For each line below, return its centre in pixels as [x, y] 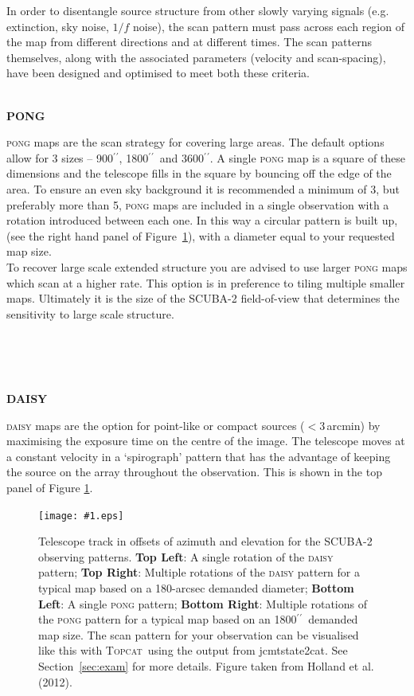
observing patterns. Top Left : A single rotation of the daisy [186, 556]
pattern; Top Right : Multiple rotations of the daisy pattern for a [199, 572]
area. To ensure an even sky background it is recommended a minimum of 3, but [203, 188]
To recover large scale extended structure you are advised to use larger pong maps [207, 266]
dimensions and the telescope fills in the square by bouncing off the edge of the [199, 173]
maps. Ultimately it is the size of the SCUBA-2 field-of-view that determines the [203, 298]
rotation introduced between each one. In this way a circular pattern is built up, [202, 220]
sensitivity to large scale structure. [90, 313]
